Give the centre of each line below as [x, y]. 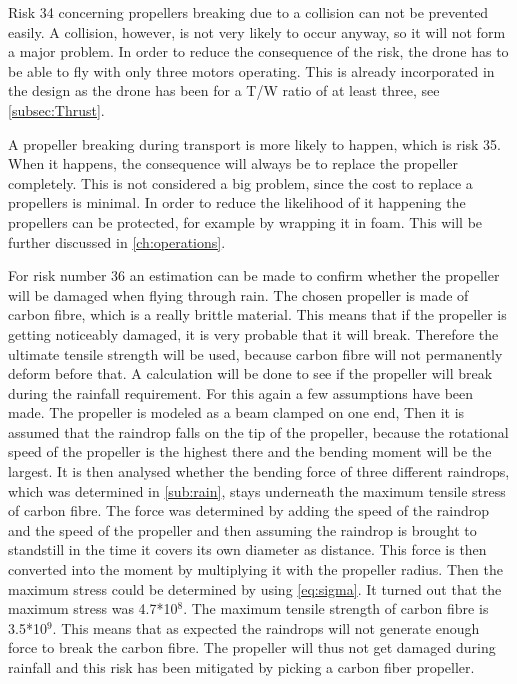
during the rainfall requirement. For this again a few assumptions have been [241, 392]
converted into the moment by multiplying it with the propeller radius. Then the [255, 569]
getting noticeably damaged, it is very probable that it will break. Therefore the [253, 333]
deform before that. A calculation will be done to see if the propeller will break [250, 373]
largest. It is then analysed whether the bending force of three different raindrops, [259, 471]
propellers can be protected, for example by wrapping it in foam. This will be [245, 221]
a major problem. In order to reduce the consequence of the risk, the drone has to [258, 51]
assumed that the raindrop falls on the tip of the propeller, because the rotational [258, 431]
